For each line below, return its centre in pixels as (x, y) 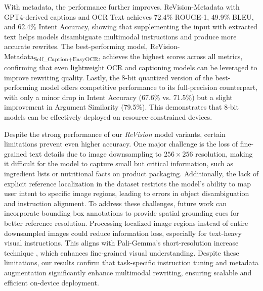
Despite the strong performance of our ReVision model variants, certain (115, 134)
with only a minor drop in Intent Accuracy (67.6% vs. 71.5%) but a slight (118, 97)
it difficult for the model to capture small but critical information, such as (119, 163)
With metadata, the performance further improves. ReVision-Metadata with (122, 7)
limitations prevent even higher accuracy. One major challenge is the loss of (121, 144)
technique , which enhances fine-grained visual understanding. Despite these (122, 252)
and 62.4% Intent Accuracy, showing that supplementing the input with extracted (131, 27)
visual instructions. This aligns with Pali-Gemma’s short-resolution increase (121, 243)
